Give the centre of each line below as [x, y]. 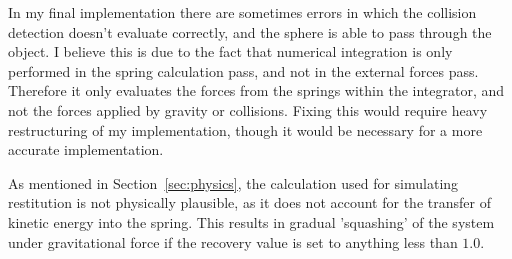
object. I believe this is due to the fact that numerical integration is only [230, 51]
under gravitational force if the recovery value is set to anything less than [233, 241]
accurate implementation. [86, 149]
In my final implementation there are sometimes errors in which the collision [242, 12]
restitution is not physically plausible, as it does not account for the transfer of [249, 202]
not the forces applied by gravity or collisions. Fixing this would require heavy [248, 109]
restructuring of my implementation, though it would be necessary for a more [245, 129]
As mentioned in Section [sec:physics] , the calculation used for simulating [233, 182]
